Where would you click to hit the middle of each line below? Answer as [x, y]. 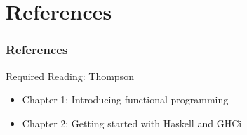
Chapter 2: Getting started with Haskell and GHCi [132, 123]
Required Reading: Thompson [70, 76]
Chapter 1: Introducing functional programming [125, 99]
